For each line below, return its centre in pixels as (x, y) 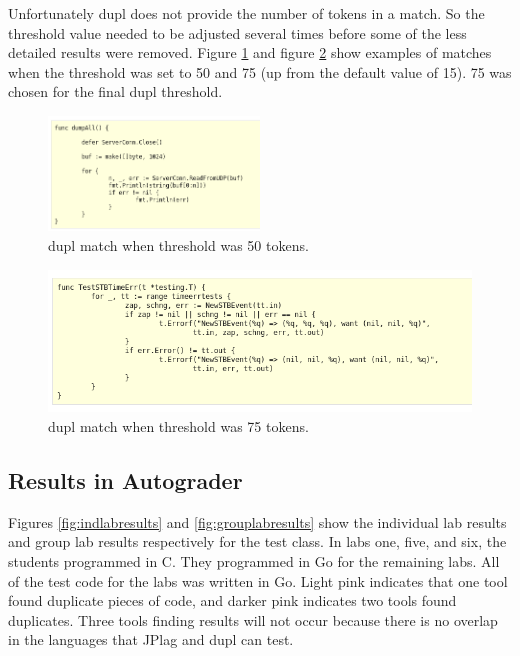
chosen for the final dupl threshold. (115, 91)
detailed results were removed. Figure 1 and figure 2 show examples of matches (250, 52)
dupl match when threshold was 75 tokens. (178, 426)
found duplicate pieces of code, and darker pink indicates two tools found (232, 600)
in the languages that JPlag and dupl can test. (151, 639)
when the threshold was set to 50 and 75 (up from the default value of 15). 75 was (260, 71)
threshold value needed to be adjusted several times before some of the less (237, 32)
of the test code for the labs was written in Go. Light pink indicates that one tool (258, 580)
